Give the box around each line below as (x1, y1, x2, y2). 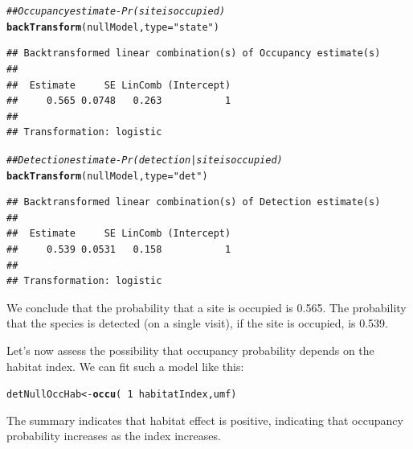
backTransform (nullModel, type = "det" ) (6, 170, 208, 182)
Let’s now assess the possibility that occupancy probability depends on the (6, 341, 374, 358)
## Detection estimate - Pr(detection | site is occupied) (6, 154, 283, 166)
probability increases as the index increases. (6, 427, 221, 444)
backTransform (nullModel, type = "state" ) (6, 21, 219, 33)
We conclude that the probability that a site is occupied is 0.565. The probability (6, 299, 407, 315)
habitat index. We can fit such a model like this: (6, 357, 244, 374)
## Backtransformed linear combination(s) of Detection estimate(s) (6, 196, 381, 208)
